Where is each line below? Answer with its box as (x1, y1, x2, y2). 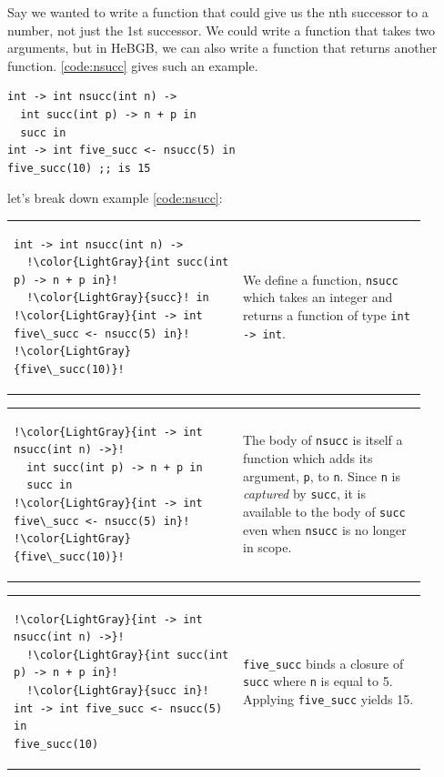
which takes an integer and (242, 288, 393, 307)
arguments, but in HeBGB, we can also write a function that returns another (7, 38, 438, 57)
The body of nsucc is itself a (242, 430, 403, 449)
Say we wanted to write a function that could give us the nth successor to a (7, 3, 429, 21)
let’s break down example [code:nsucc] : (7, 188, 223, 207)
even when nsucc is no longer (242, 520, 407, 539)
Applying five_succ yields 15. (242, 689, 414, 708)
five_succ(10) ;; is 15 (7, 161, 151, 175)
